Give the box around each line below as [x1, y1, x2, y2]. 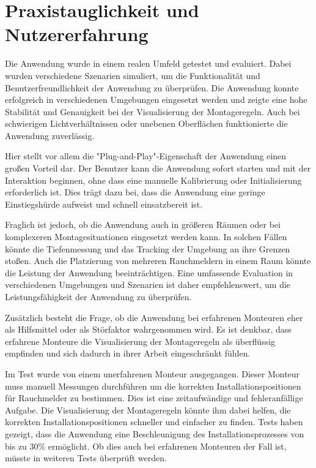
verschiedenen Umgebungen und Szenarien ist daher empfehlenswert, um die [5, 278, 291, 291]
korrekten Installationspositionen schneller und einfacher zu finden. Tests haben [5, 415, 303, 428]
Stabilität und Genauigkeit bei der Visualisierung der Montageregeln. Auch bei [5, 105, 300, 118]
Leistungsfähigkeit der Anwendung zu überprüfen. [5, 290, 192, 303]
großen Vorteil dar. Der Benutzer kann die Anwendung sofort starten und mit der [5, 162, 311, 175]
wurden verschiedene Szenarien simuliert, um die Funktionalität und [5, 69, 260, 81]
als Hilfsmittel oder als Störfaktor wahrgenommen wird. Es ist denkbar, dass [5, 323, 292, 336]
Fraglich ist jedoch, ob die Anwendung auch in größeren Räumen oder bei [5, 218, 281, 231]
